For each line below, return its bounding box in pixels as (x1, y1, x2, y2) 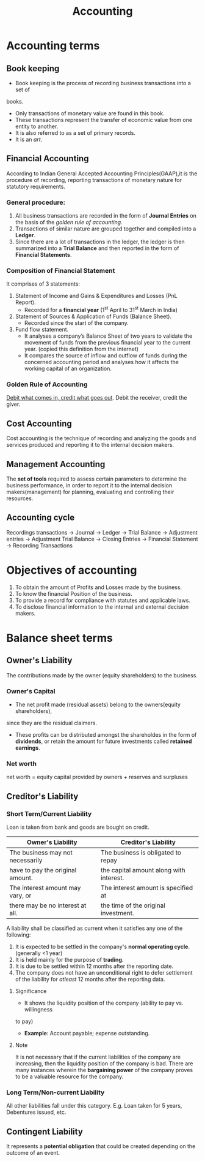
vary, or (9, 891, 32, 900)
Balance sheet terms (6, 631, 113, 645)
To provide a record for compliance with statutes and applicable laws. (15, 596, 191, 604)
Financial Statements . (15, 251, 72, 259)
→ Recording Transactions (6, 541, 73, 549)
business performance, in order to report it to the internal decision (6, 481, 173, 489)
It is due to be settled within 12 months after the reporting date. (15, 962, 174, 970)
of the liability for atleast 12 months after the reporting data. (15, 976, 165, 983)
